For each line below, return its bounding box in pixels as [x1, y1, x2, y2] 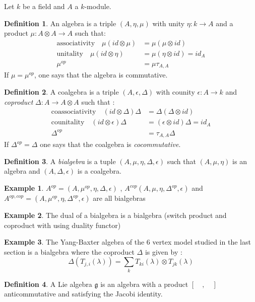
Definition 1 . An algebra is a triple [4, 18, 116, 28]
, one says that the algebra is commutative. [34, 69, 168, 80]
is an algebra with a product [100, 278, 188, 289]
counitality [51, 119, 85, 126]
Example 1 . [4, 183, 44, 193]
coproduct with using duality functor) [4, 219, 121, 230]
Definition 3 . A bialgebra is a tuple [4, 156, 116, 166]
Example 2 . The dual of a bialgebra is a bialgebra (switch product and [4, 210, 227, 220]
